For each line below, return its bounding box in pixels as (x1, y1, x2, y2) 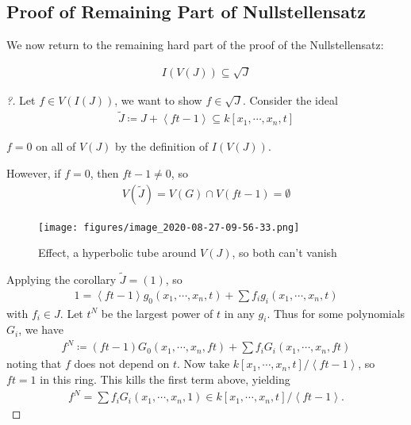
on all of (36, 138, 76, 155)
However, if (6, 165, 61, 182)
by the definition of (115, 138, 209, 155)
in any (224, 304, 255, 321)
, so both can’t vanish (232, 244, 337, 261)
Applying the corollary (6, 271, 117, 288)
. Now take (177, 355, 230, 372)
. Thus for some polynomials (267, 304, 405, 321)
